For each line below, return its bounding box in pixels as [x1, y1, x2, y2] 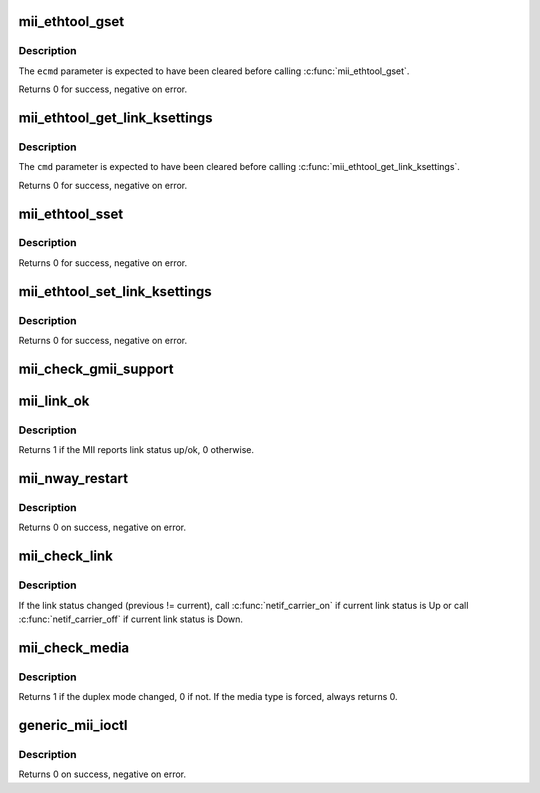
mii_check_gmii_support [18, 360, 174, 377]
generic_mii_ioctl [18, 716, 128, 734]
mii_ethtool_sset [18, 205, 124, 222]
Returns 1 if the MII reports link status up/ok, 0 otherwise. [18, 444, 255, 456]
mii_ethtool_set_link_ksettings [18, 283, 212, 300]
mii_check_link [18, 548, 114, 565]
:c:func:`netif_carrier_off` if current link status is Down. [18, 613, 244, 625]
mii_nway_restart [18, 470, 129, 487]
